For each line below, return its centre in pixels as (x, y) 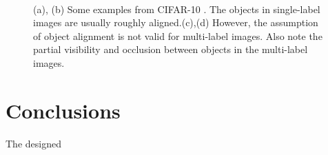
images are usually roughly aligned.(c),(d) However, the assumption (176, 22)
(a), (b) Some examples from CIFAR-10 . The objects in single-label (177, 9)
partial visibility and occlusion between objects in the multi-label (171, 49)
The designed (33, 143)
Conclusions (63, 110)
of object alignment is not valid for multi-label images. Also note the (178, 35)
